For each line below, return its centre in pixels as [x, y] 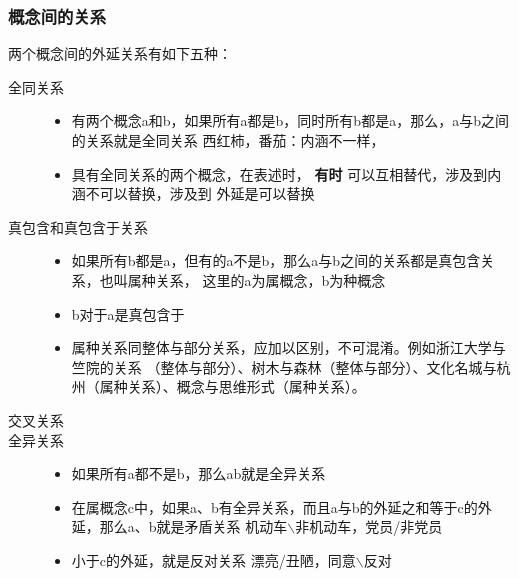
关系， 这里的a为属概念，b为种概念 [270, 279]
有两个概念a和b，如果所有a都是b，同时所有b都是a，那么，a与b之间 [290, 120]
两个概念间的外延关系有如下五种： [120, 53]
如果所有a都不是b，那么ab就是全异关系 [198, 473]
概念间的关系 [57, 15]
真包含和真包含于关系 [78, 226]
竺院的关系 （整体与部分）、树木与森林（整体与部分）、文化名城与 [284, 366]
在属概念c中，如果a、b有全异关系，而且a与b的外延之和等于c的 [274, 506]
